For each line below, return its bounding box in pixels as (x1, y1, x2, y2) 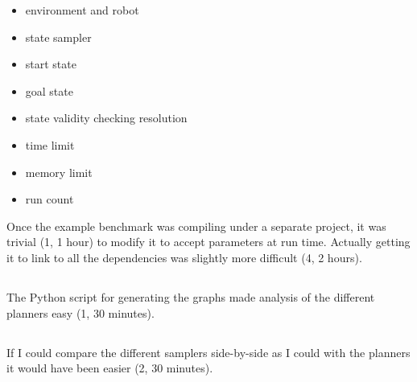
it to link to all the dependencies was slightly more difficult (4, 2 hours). (6, 249, 362, 265)
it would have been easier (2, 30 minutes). (6, 359, 213, 376)
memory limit (25, 163, 93, 180)
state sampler (25, 28, 92, 45)
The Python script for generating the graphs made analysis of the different (6, 288, 375, 305)
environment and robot (25, 2, 139, 18)
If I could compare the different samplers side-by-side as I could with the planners (6, 343, 411, 360)
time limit (25, 136, 75, 153)
